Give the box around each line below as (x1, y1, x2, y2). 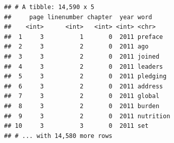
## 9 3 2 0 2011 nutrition (4, 112, 170, 120)
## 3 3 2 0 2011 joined (4, 53, 159, 60)
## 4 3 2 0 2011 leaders (4, 63, 163, 70)
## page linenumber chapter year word (4, 13, 152, 21)
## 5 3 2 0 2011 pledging (4, 73, 167, 80)
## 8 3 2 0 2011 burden (4, 102, 159, 110)
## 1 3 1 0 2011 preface (4, 33, 163, 40)
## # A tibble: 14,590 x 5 (4, 4, 94, 11)
